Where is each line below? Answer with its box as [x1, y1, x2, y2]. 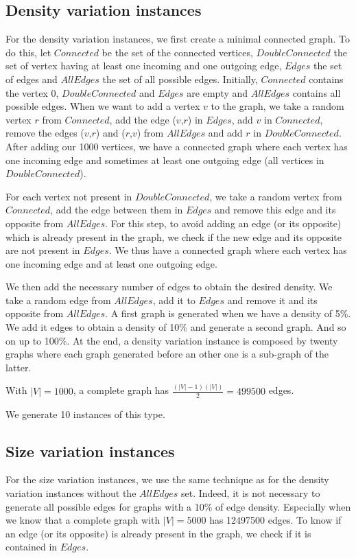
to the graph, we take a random [211, 99, 344, 113]
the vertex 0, [5, 85, 59, 100]
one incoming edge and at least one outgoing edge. [5, 256, 217, 270]
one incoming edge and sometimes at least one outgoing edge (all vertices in [5, 152, 324, 167]
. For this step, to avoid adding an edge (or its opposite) [105, 216, 342, 230]
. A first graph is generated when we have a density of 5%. [105, 306, 351, 321]
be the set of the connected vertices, [102, 45, 253, 59]
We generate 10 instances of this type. [5, 406, 165, 421]
